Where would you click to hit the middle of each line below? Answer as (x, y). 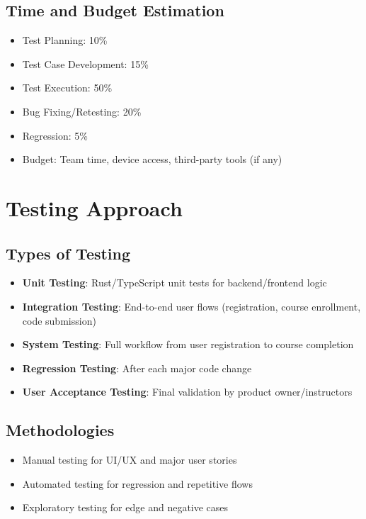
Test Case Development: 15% (85, 63)
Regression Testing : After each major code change (137, 368)
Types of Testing (68, 253)
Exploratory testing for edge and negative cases (125, 507)
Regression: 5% (55, 135)
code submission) (59, 320)
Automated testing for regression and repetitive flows (137, 483)
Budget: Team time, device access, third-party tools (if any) (152, 159)
